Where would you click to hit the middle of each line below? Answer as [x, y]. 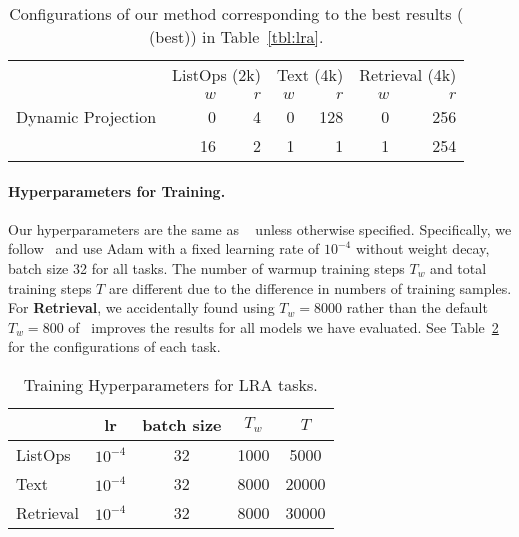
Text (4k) [310, 74]
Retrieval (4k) [408, 74]
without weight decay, [422, 248]
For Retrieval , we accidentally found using [141, 307]
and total [458, 267]
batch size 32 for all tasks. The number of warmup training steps [206, 267]
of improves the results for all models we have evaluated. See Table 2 [283, 326]
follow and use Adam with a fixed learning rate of [164, 248]
